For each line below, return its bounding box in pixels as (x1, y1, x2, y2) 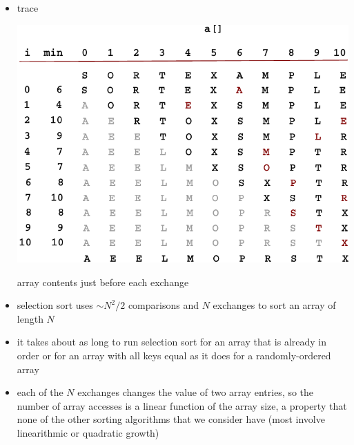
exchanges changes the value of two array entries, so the (77, 385, 314, 399)
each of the (17, 385, 63, 399)
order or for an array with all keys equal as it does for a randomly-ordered (17, 348, 331, 362)
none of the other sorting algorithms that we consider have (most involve (17, 412, 325, 426)
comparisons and (128, 298, 199, 312)
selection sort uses (17, 298, 93, 312)
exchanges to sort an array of (213, 298, 336, 312)
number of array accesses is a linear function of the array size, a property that (17, 398, 347, 413)
